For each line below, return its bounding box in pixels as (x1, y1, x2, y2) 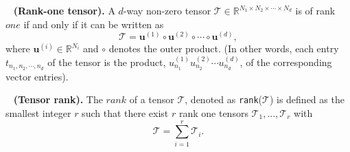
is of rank (295, 3, 336, 17)
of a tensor (129, 92, 174, 107)
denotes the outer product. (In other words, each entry (108, 41, 339, 56)
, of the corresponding (240, 54, 332, 69)
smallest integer (5, 105, 71, 120)
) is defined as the (269, 92, 345, 107)
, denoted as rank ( (185, 92, 263, 107)
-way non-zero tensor (123, 3, 211, 17)
